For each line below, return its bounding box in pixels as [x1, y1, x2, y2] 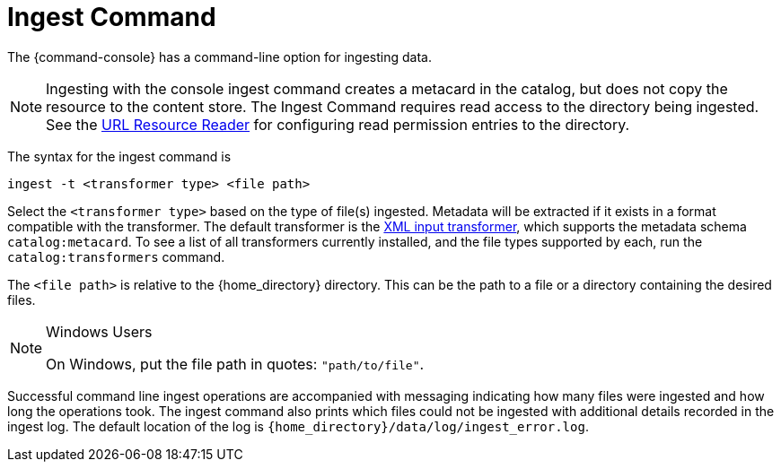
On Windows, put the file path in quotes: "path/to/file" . [46, 354, 425, 373]
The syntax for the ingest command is [7, 148, 232, 164]
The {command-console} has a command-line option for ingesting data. [7, 48, 432, 65]
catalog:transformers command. [7, 248, 225, 265]
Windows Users [46, 322, 153, 341]
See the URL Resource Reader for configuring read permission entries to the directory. [46, 115, 630, 134]
